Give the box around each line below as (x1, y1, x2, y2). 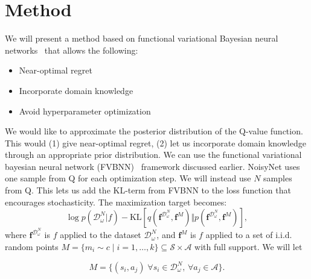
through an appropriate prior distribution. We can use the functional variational (5, 148, 302, 161)
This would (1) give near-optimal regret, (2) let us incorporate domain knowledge (5, 136, 306, 149)
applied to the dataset (60, 228, 141, 241)
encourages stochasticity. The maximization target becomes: (5, 195, 227, 208)
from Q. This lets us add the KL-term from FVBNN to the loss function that (5, 184, 291, 196)
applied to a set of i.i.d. (205, 228, 292, 241)
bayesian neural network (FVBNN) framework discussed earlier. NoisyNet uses (5, 160, 300, 172)
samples (263, 172, 292, 184)
